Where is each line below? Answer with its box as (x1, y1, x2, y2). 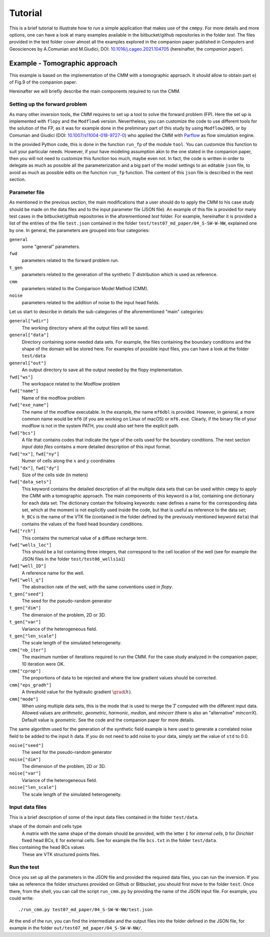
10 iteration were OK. (21, 661, 65, 667)
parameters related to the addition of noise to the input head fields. (21, 299, 160, 305)
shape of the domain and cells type (9, 823, 82, 829)
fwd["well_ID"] (9, 563, 47, 569)
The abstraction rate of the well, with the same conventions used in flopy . (21, 584, 173, 590)
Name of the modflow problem (21, 395, 85, 401)
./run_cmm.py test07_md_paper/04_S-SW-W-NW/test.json (18, 907, 152, 912)
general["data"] (9, 332, 49, 338)
